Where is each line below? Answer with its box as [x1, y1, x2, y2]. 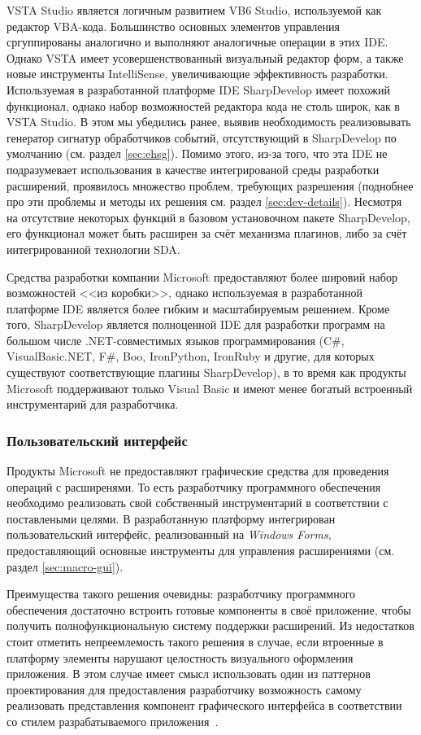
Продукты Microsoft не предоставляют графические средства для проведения [7, 462, 389, 479]
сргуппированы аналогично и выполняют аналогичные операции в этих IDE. [7, 33, 388, 50]
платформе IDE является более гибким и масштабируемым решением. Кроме [7, 300, 390, 317]
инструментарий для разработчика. [7, 396, 179, 413]
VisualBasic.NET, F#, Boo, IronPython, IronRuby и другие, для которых [7, 348, 375, 365]
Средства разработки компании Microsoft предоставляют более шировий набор [7, 268, 397, 285]
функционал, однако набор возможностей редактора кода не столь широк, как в [7, 97, 400, 114]
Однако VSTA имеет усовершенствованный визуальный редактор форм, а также [7, 49, 404, 66]
